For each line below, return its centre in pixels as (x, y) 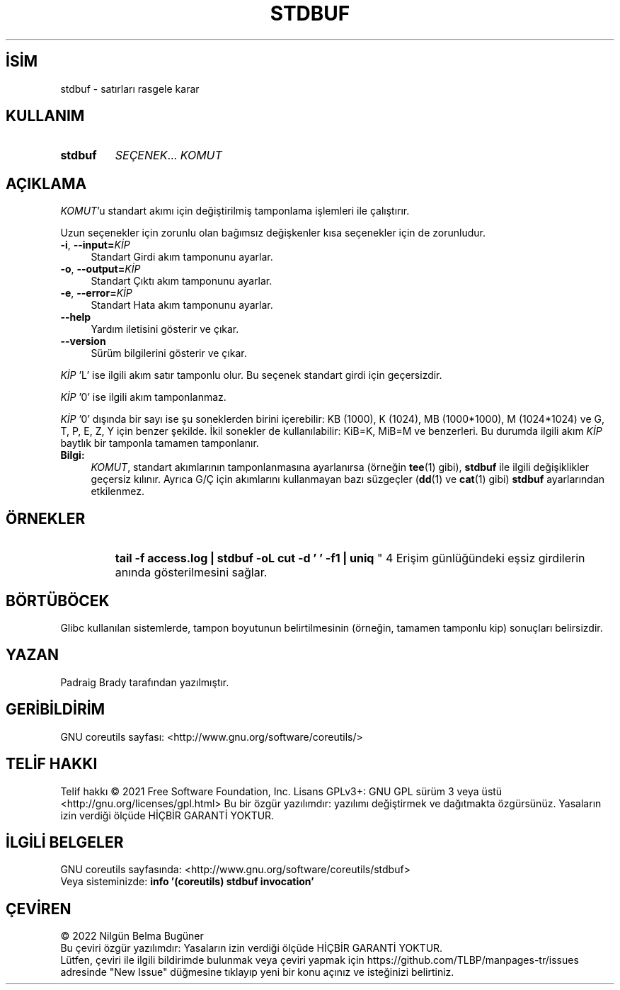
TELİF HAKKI (52, 764)
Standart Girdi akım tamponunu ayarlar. (182, 257)
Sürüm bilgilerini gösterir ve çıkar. (169, 353)
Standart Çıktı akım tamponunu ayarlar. (182, 281)
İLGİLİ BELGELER (65, 842)
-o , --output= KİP (101, 269)
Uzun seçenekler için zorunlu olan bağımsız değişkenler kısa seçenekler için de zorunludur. (273, 233)
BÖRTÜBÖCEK (58, 601)
